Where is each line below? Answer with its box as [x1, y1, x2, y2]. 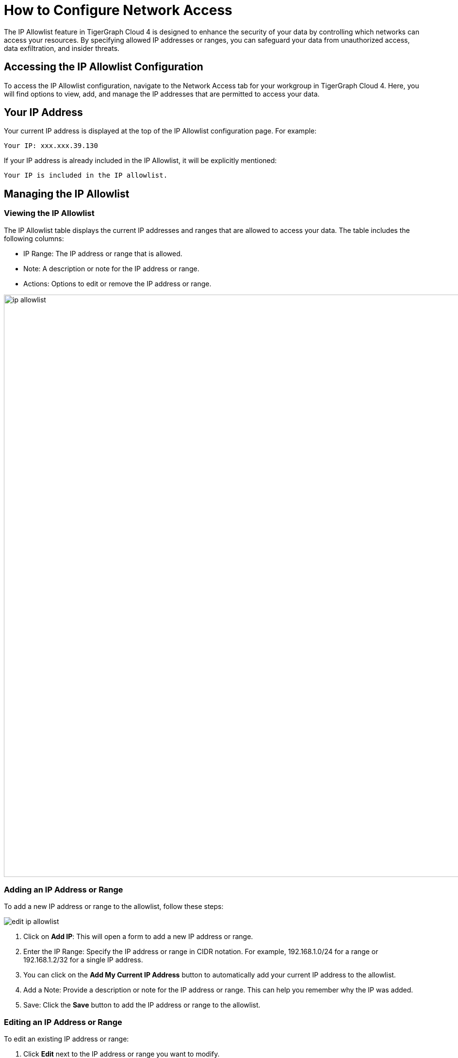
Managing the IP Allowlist [4, 187, 130, 200]
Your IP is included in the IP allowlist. [4, 171, 168, 180]
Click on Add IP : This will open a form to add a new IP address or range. [23, 932, 253, 941]
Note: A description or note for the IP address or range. [23, 264, 199, 273]
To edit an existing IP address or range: [4, 1035, 129, 1043]
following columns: [4, 234, 64, 243]
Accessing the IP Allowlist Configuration [4, 61, 203, 73]
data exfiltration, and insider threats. [4, 44, 120, 52]
